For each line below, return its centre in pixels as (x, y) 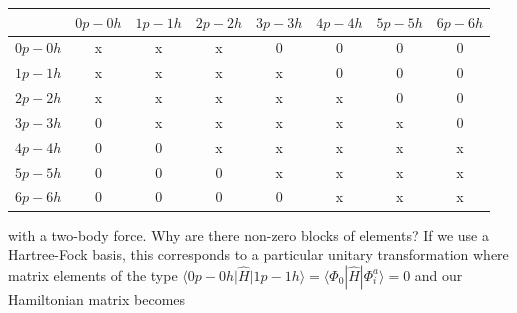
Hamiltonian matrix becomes (97, 298)
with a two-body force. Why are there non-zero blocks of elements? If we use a (248, 234)
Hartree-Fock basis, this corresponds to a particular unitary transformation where (258, 254)
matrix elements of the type (93, 274)
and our (438, 274)
